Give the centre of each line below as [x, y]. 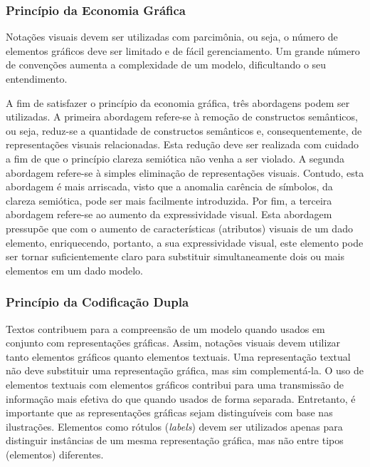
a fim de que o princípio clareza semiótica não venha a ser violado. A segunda [175, 158]
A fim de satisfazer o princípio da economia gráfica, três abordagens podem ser [178, 102]
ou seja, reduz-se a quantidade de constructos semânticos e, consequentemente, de [184, 130]
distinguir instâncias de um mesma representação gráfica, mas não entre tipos [175, 440]
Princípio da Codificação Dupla [97, 302]
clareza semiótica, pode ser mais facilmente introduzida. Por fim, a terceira [169, 200]
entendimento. [37, 78]
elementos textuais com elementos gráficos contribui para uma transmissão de [175, 384]
